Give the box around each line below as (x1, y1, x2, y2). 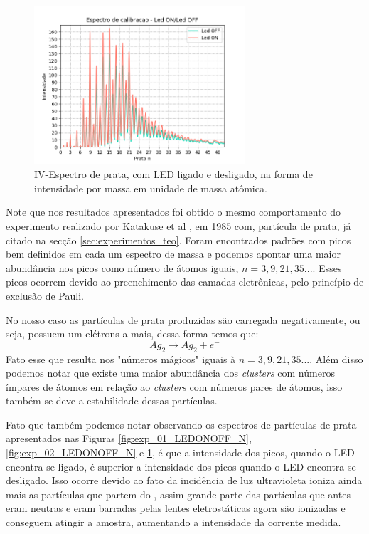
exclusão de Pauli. (6, 288, 84, 303)
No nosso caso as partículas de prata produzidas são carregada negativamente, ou (6, 312, 360, 327)
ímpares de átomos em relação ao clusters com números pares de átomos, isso (6, 379, 343, 394)
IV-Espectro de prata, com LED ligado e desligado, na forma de (34, 167, 313, 182)
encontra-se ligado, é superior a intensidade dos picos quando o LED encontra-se (6, 459, 356, 473)
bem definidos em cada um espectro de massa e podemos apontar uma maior (6, 246, 341, 261)
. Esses (312, 260, 342, 275)
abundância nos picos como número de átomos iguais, (6, 260, 239, 275)
